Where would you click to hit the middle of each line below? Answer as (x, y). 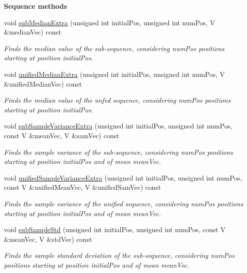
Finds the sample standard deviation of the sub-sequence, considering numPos (119, 255)
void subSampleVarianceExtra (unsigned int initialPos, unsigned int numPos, (118, 126)
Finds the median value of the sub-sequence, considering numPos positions (114, 48)
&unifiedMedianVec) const (43, 83)
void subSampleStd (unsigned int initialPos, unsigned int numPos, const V (115, 229)
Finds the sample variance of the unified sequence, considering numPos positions (123, 203)
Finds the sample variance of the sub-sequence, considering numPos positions (119, 152)
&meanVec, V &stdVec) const (48, 239)
